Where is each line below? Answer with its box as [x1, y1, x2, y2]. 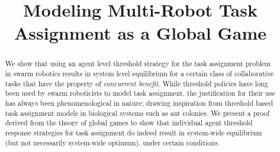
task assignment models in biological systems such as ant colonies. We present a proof [5, 108, 270, 118]
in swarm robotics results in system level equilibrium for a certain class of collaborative [5, 69, 274, 79]
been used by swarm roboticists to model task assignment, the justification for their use [5, 88, 275, 98]
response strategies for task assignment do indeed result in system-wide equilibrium [5, 127, 262, 137]
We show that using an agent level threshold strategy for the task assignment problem [5, 59, 271, 69]
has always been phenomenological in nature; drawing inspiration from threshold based [5, 98, 273, 108]
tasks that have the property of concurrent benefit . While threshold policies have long [5, 78, 268, 88]
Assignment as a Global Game [14, 21, 267, 45]
